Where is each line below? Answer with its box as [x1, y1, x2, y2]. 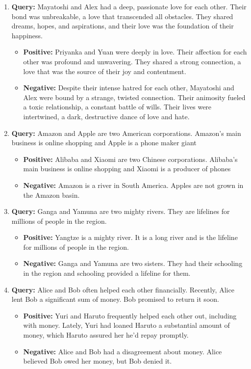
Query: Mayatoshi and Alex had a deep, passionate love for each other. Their [11, 1, 247, 11]
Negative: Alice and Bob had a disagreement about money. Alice [23, 346, 222, 356]
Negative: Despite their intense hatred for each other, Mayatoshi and [23, 82, 234, 93]
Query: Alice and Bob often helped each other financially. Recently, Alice [11, 284, 234, 294]
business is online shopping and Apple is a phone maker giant [11, 137, 197, 148]
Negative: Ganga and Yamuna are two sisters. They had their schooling [23, 258, 243, 268]
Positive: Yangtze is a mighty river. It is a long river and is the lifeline [23, 232, 238, 242]
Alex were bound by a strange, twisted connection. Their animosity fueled [23, 92, 246, 102]
